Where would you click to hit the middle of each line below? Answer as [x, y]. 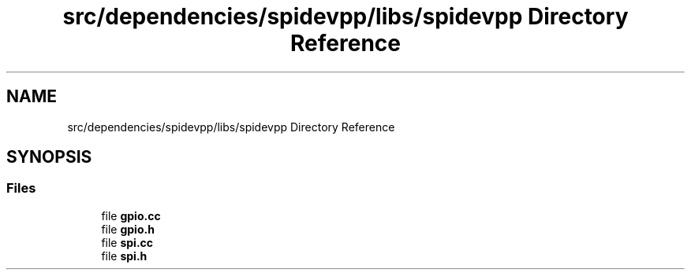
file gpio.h [128, 229]
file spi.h [124, 256]
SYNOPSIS [49, 157]
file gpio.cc [131, 215]
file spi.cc [127, 242]
